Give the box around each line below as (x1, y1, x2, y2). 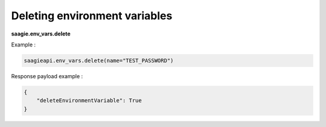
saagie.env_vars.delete (11, 30, 71, 37)
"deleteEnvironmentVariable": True (36, 97, 142, 104)
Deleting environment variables (11, 9, 173, 22)
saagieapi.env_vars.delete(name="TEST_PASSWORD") (24, 57, 174, 64)
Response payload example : (11, 72, 83, 79)
